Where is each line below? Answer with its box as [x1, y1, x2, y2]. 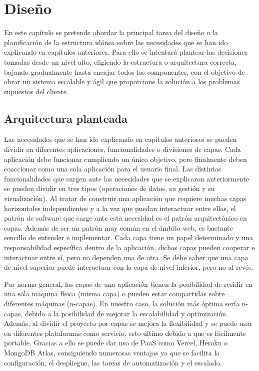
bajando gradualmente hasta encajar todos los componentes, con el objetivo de [4, 66, 245, 77]
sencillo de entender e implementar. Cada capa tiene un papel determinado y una [4, 232, 253, 243]
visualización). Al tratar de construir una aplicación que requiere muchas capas [4, 193, 246, 204]
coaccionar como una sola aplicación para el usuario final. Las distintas [4, 163, 221, 174]
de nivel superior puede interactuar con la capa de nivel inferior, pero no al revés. [4, 262, 253, 272]
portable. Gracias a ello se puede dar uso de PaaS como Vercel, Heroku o [4, 337, 228, 348]
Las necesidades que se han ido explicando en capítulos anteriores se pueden [4, 134, 237, 144]
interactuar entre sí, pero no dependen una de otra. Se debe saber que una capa [4, 252, 248, 262]
